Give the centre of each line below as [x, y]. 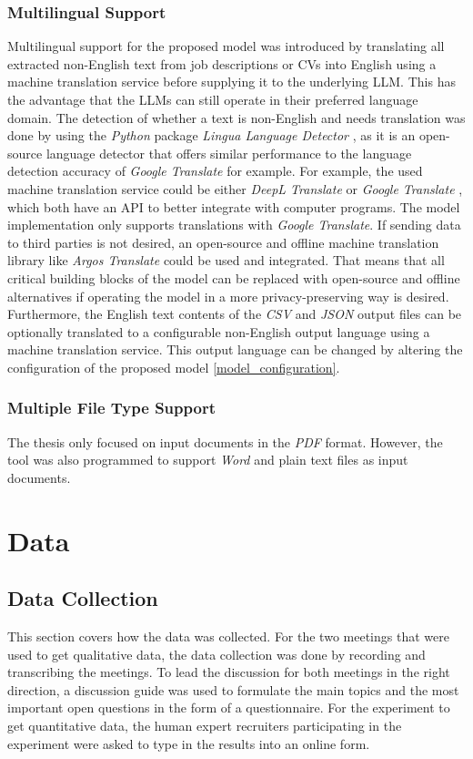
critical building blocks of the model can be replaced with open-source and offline [234, 277]
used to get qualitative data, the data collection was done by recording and [216, 654]
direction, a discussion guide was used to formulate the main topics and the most [233, 689]
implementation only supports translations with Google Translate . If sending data [234, 225]
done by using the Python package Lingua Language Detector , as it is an [211, 135]
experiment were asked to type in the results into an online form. [189, 743]
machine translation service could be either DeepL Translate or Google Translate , [235, 188]
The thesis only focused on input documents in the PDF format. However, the [225, 441]
